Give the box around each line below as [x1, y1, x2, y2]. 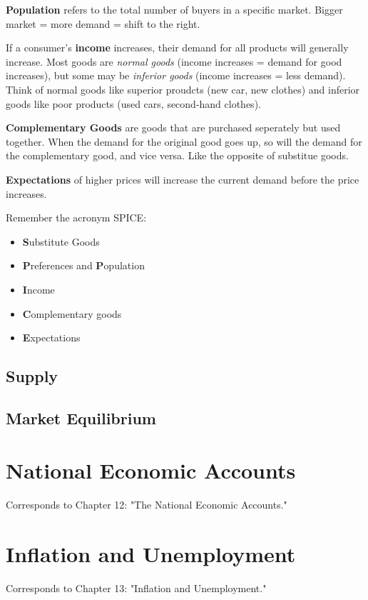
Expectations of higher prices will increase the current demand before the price [6, 171, 359, 186]
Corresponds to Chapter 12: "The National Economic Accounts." [6, 497, 287, 512]
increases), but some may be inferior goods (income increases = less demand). [6, 68, 346, 83]
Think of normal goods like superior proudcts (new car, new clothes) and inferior [6, 81, 360, 96]
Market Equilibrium [6, 406, 156, 429]
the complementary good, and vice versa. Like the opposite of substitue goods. [6, 148, 349, 163]
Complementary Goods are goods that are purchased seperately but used [6, 120, 341, 135]
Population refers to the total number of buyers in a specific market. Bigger [6, 2, 343, 16]
